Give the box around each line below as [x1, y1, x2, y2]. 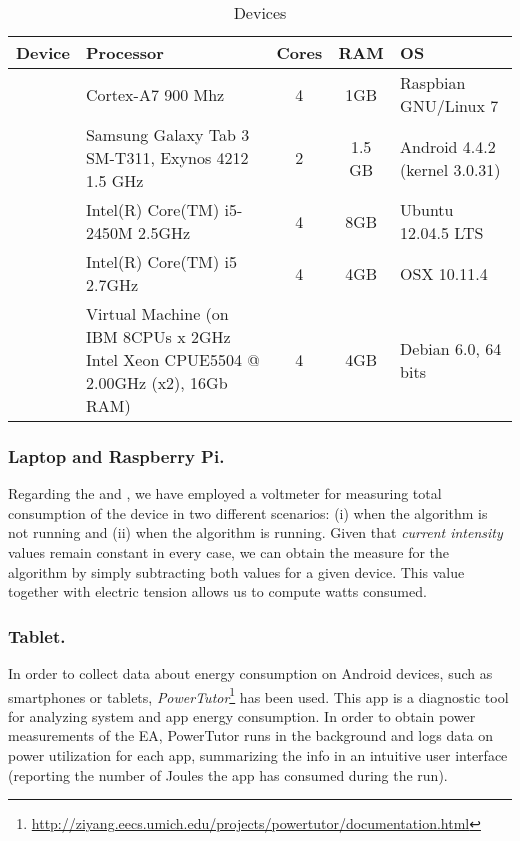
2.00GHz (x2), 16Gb [85, 371, 228, 394]
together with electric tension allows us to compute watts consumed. [8, 581, 427, 602]
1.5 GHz [85, 169, 144, 192]
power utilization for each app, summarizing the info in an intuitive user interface [8, 745, 508, 766]
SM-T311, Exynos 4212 [85, 146, 249, 169]
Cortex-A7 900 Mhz [85, 82, 225, 106]
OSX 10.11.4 [400, 261, 488, 285]
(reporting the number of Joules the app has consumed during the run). [8, 764, 448, 785]
